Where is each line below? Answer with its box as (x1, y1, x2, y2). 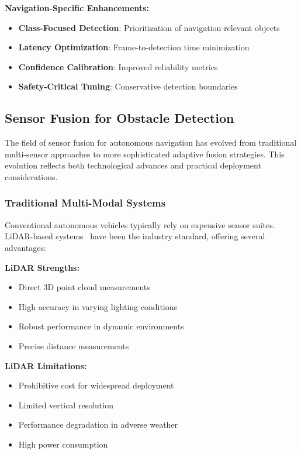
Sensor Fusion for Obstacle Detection (5, 109, 234, 127)
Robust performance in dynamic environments (18, 320, 184, 332)
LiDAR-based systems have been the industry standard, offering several (5, 230, 265, 242)
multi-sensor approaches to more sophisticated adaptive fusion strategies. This (5, 147, 285, 160)
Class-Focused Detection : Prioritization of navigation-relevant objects (18, 21, 280, 33)
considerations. (5, 170, 58, 183)
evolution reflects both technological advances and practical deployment (5, 159, 261, 171)
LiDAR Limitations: (5, 359, 87, 372)
